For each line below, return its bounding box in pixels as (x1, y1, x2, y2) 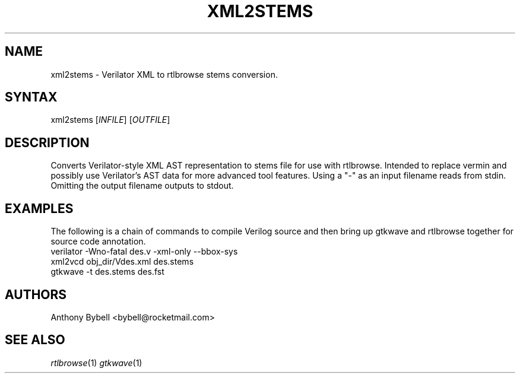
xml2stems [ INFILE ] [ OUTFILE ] (50, 115, 170, 125)
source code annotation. (50, 236, 146, 247)
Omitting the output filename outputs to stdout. (50, 180, 234, 191)
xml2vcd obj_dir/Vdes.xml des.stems (50, 256, 194, 267)
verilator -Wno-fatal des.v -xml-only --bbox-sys (50, 246, 238, 257)
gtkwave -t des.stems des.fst (50, 266, 164, 277)
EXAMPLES (5, 201, 74, 216)
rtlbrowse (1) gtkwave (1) (50, 357, 142, 368)
